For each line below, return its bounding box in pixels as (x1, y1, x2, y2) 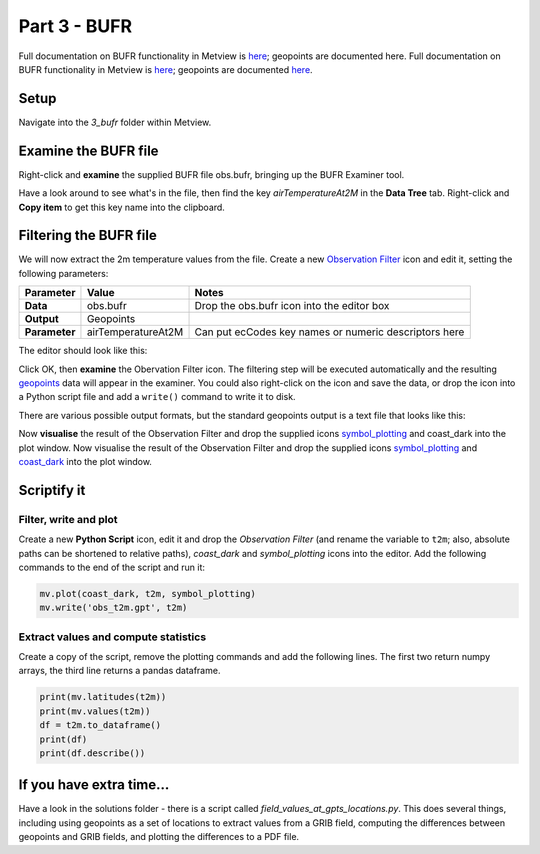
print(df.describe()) (39, 747, 146, 759)
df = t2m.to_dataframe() (39, 720, 162, 731)
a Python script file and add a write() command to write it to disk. (18, 391, 296, 403)
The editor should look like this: (18, 345, 148, 357)
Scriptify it (18, 481, 86, 499)
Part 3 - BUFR (18, 15, 133, 37)
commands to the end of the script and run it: (18, 561, 205, 573)
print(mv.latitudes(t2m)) (39, 691, 167, 703)
